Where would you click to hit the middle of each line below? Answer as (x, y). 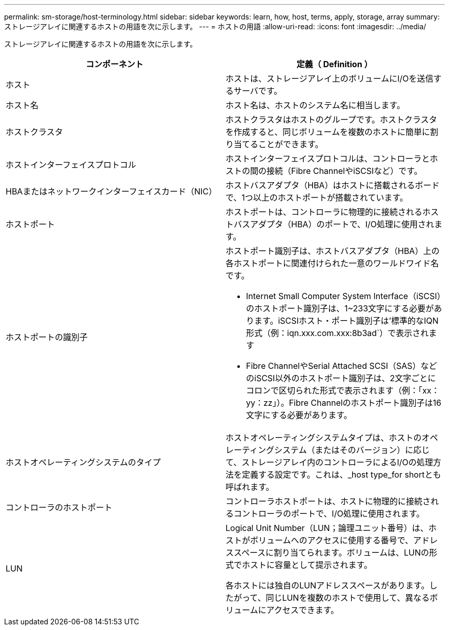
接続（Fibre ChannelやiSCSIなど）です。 (344, 171)
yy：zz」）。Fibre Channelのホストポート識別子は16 (344, 403)
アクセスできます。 (303, 610)
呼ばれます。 (250, 487)
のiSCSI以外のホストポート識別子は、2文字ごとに (341, 378)
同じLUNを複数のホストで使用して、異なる (348, 598)
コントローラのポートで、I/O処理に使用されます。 (329, 514)
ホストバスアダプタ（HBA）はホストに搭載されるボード (333, 185)
